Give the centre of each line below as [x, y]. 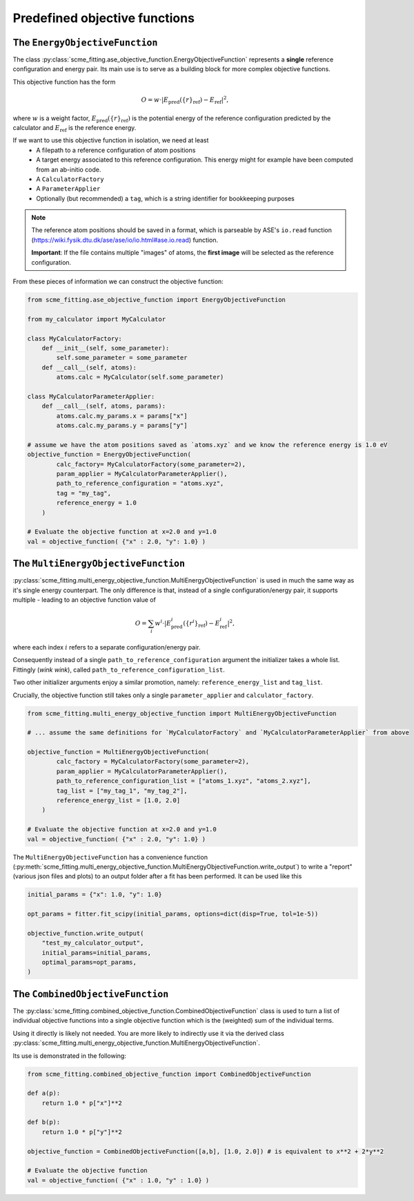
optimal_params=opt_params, [89, 963]
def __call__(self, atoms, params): [103, 406]
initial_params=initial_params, [97, 953]
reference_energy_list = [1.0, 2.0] [118, 801]
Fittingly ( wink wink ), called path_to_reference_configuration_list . [119, 670]
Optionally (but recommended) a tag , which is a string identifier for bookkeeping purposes [165, 198]
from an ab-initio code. [69, 169]
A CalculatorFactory [70, 179]
